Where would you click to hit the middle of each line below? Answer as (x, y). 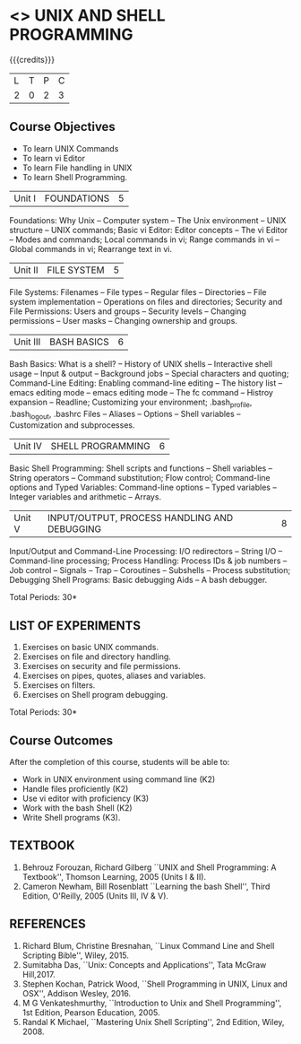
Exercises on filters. (59, 685)
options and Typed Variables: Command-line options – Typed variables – (143, 487)
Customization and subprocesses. (72, 425)
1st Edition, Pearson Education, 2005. (91, 1012)
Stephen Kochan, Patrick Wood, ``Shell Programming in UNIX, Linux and (155, 984)
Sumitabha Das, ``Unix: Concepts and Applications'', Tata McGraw (144, 964)
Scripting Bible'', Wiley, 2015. (76, 955)
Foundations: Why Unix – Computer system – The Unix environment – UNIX (148, 220)
